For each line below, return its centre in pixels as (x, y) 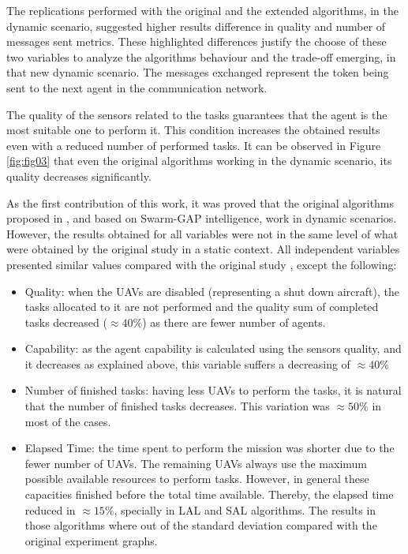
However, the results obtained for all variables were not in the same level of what (202, 233)
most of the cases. (68, 421)
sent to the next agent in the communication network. (137, 87)
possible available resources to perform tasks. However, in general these (197, 479)
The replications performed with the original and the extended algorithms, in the (202, 10)
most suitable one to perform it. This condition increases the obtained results (193, 130)
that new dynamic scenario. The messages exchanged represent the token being (198, 72)
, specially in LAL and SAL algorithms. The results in (245, 509)
